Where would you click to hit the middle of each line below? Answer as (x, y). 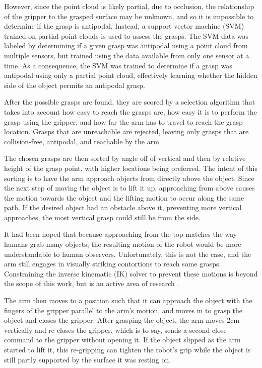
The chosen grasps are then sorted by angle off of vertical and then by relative (125, 158)
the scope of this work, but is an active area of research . (92, 283)
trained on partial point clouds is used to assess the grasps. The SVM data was (126, 35)
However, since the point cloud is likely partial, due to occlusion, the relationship (129, 6)
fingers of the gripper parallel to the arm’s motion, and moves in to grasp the (123, 310)
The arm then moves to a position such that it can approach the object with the (128, 300)
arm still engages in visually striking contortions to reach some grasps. (113, 264)
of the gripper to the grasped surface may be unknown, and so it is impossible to (129, 16)
